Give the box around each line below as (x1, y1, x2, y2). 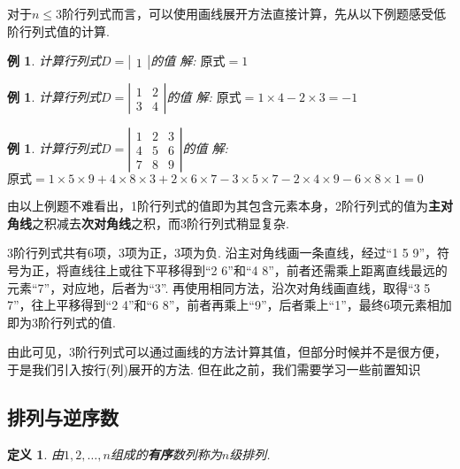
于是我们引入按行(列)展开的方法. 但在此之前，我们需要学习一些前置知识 (7, 359, 421, 378)
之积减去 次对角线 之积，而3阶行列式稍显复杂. (32, 213, 289, 232)
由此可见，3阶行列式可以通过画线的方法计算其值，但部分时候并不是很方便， (7, 342, 447, 361)
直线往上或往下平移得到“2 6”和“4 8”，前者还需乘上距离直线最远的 (68, 260, 448, 279)
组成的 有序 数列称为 (110, 444, 222, 463)
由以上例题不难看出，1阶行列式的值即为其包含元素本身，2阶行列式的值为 (7, 196, 428, 215)
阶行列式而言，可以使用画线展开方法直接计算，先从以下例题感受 (62, 4, 434, 22)
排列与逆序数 (7, 403, 119, 430)
